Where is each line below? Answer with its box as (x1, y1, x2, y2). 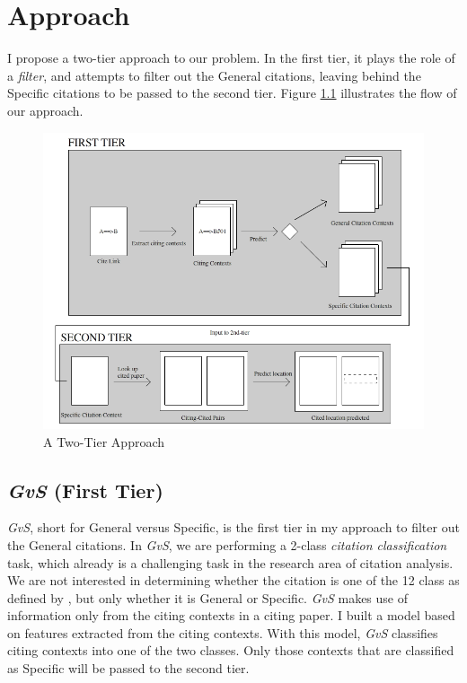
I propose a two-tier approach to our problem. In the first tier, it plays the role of (7, 48, 455, 67)
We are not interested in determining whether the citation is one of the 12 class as (7, 571, 460, 590)
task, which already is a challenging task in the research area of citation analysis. (7, 553, 454, 572)
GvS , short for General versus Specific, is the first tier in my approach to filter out (7, 518, 460, 537)
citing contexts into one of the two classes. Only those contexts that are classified (7, 641, 454, 660)
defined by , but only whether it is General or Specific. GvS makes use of (7, 588, 409, 607)
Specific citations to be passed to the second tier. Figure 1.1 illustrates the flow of (7, 83, 457, 102)
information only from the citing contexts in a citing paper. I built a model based (7, 606, 455, 625)
